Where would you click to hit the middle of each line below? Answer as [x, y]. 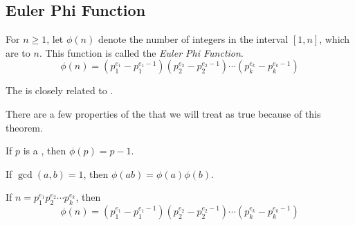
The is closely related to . [60, 90]
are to [18, 52]
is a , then [45, 151]
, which [335, 39]
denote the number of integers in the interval [193, 39]
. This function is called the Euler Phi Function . [141, 52]
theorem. [24, 127]
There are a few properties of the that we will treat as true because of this [163, 113]
